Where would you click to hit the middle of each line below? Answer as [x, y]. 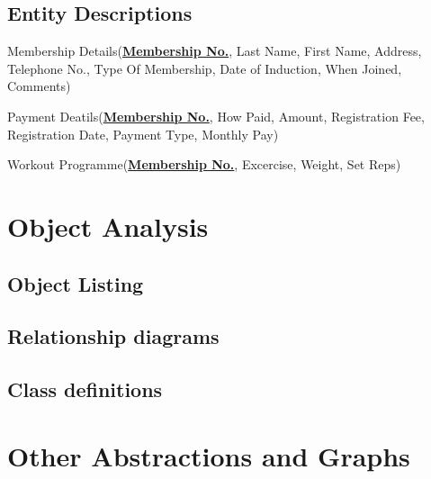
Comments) [39, 86]
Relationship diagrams [113, 336]
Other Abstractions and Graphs [209, 455]
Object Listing [76, 283]
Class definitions [85, 389]
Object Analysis [108, 226]
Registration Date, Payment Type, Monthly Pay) [143, 134]
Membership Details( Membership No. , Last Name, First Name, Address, [215, 51]
